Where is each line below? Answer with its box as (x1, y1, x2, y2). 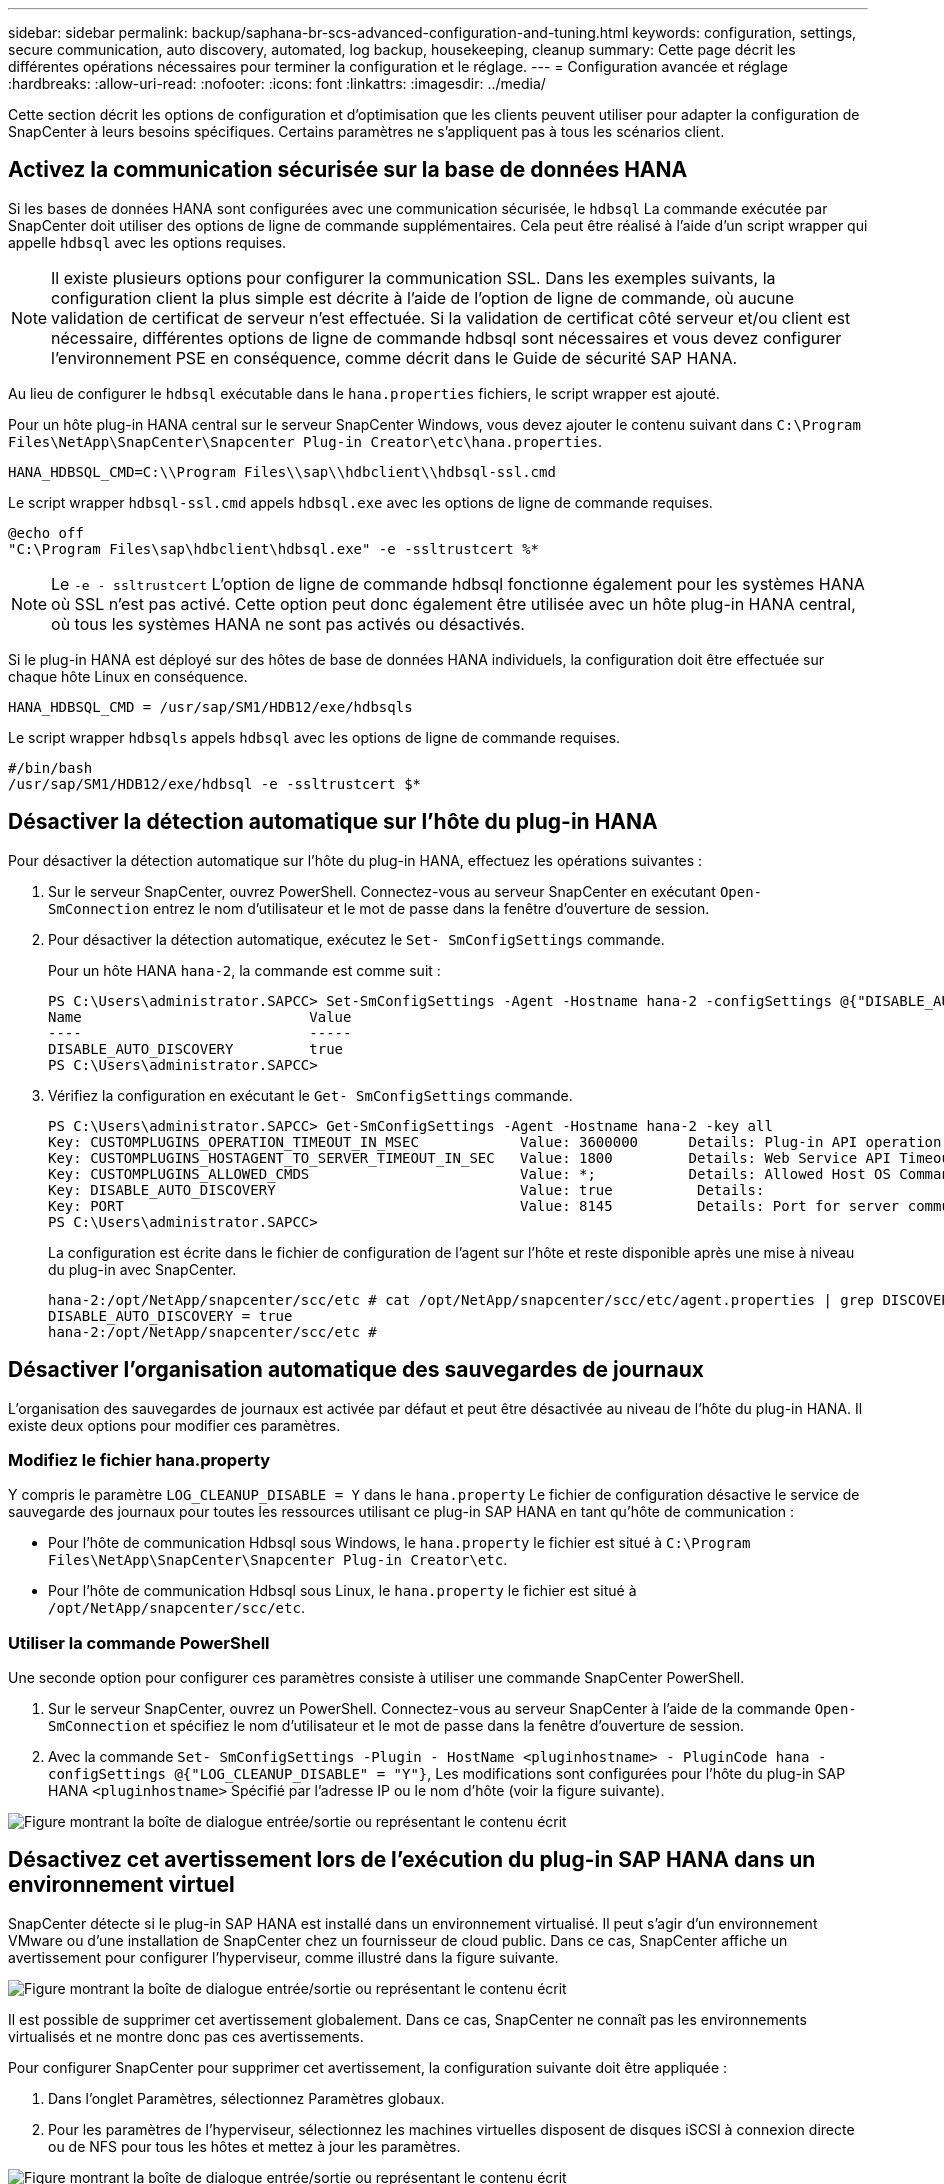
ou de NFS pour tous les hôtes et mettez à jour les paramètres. (48, 2137, 461, 2155)
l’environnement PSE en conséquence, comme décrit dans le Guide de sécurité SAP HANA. (51, 347, 738, 368)
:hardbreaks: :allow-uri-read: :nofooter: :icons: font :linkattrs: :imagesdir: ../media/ (8, 75, 546, 92)
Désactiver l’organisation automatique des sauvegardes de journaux (8, 1357, 704, 1383)
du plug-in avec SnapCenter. (48, 1260, 237, 1278)
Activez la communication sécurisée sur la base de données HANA (8, 157, 688, 183)
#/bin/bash (8, 759, 93, 776)
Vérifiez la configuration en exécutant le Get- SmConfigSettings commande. (48, 1086, 573, 1104)
